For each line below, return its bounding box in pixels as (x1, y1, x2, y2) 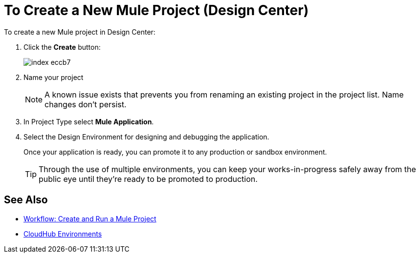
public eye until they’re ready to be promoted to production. (39, 174, 258, 184)
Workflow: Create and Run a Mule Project (23, 214, 156, 223)
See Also (4, 194, 48, 206)
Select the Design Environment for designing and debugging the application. (23, 132, 269, 141)
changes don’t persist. (44, 99, 127, 109)
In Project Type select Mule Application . (23, 117, 154, 126)
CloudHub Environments (23, 229, 102, 238)
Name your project (23, 73, 84, 81)
